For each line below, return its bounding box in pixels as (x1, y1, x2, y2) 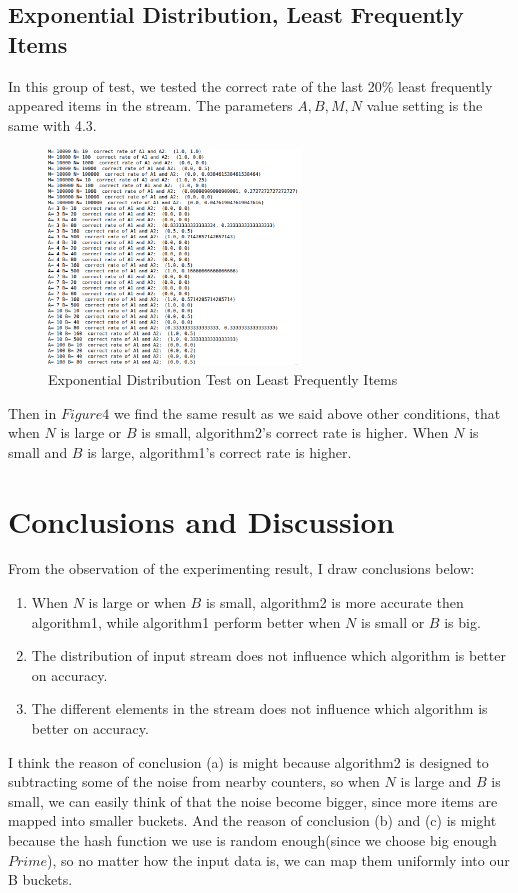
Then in (8, 402, 57, 423)
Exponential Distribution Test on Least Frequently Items (48, 368, 398, 389)
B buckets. (8, 869, 73, 890)
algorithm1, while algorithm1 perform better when (31, 611, 341, 632)
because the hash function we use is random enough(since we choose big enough (8, 829, 497, 850)
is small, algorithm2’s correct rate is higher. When (141, 422, 449, 443)
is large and (400, 771, 472, 792)
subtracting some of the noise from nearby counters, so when (8, 771, 380, 792)
